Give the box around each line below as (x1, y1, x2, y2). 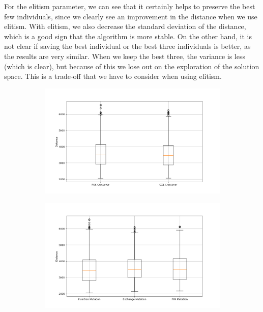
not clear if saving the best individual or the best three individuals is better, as (4, 41, 251, 51)
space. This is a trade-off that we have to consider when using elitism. (4, 71, 222, 81)
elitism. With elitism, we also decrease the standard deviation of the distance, (4, 21, 246, 32)
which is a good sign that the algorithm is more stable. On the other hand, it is (4, 31, 252, 41)
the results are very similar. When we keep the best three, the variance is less (4, 50, 245, 61)
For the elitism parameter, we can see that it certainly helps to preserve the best (4, 1, 255, 11)
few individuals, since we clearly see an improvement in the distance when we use (4, 11, 257, 21)
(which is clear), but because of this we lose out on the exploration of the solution (4, 61, 259, 71)
